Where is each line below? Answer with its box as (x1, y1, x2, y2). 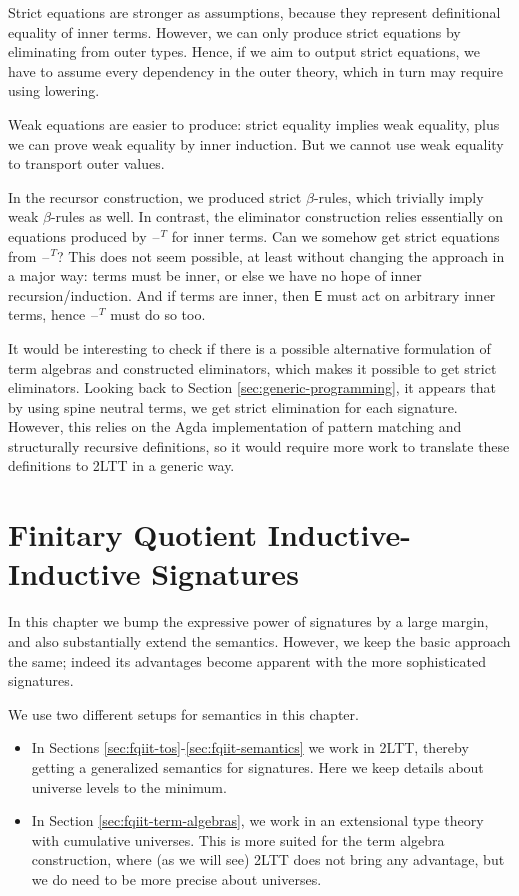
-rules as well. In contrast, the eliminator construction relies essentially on (50, 206, 504, 227)
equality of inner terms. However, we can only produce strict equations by (8, 21, 461, 42)
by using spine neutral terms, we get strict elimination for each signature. (8, 396, 458, 417)
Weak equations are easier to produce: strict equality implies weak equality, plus (8, 113, 500, 134)
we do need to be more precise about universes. (31, 868, 322, 889)
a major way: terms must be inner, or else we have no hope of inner (8, 265, 422, 286)
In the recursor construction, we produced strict (8, 186, 302, 207)
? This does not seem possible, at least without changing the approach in (56, 245, 505, 266)
